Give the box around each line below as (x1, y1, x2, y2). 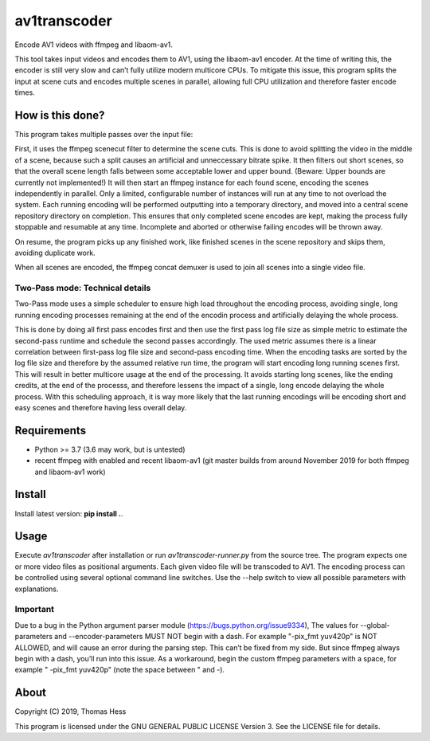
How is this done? (14, 108, 105, 122)
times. (14, 88, 35, 97)
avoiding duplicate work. (14, 248, 96, 257)
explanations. (14, 584, 59, 594)
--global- (359, 620, 390, 629)
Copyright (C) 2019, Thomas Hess (14, 707, 127, 716)
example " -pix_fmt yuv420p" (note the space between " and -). (14, 665, 225, 675)
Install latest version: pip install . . (14, 508, 123, 518)
